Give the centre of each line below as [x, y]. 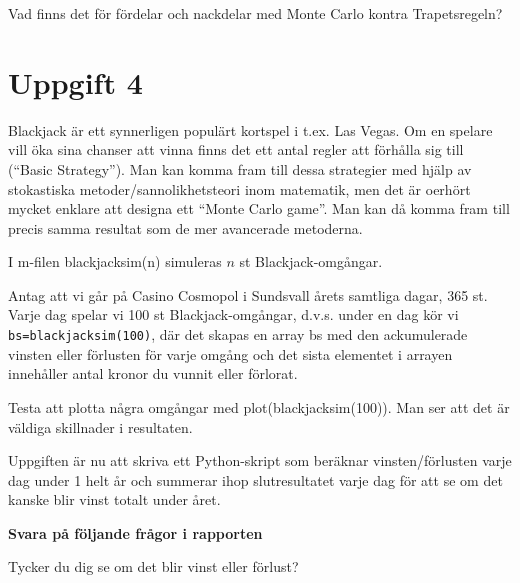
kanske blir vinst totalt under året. [114, 499]
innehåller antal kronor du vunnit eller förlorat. [153, 373]
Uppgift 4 [75, 81]
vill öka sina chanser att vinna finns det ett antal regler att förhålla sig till [236, 149]
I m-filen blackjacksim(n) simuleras [115, 261]
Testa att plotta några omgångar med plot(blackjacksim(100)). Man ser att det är [259, 406]
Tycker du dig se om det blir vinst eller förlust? [153, 566]
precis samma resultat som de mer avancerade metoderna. [185, 227]
